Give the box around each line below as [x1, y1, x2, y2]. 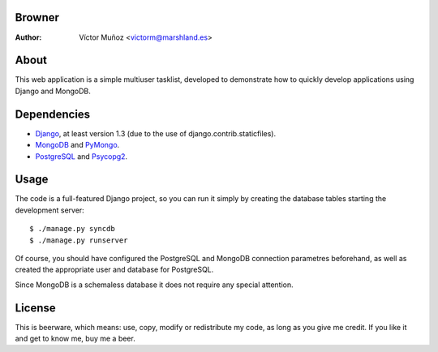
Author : [15, 32, 42, 42]
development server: [15, 205, 84, 215]
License [15, 301, 56, 315]
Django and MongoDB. [15, 86, 91, 96]
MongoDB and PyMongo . [35, 140, 120, 150]
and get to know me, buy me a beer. [15, 333, 135, 344]
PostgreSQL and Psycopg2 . [35, 151, 128, 161]
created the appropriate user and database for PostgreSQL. [15, 264, 214, 275]
